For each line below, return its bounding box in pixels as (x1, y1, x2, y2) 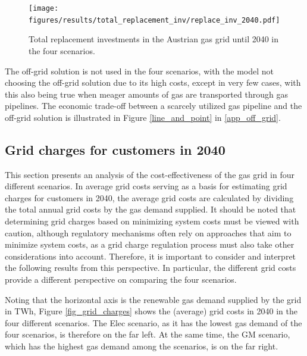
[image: (29, 4, 59, 13)
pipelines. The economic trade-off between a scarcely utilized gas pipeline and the (5, 99, 302, 112)
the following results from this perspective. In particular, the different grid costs (5, 261, 296, 274)
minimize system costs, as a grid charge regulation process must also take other (5, 238, 295, 251)
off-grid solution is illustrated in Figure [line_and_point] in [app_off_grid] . (5, 111, 281, 123)
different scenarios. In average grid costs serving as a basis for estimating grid (5, 180, 287, 192)
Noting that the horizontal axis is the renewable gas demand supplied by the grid (5, 293, 302, 305)
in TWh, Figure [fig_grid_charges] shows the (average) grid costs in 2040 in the (5, 305, 297, 317)
